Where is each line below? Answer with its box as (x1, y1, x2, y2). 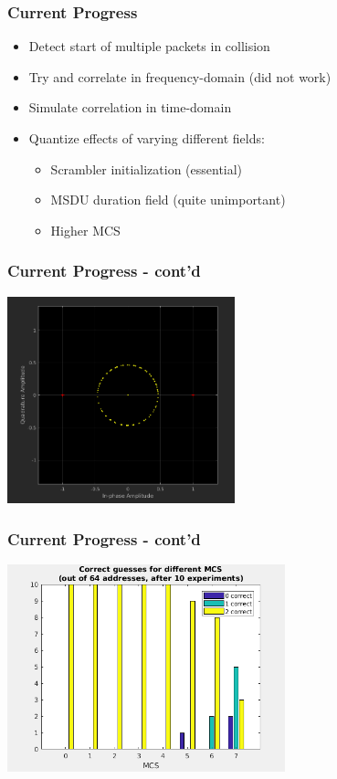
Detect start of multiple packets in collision (28, 37, 270, 56)
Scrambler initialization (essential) (50, 159, 243, 178)
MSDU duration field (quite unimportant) (50, 190, 286, 209)
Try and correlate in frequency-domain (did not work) (28, 67, 332, 86)
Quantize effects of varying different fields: (28, 129, 265, 147)
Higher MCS (50, 220, 121, 239)
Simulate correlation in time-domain (28, 98, 232, 117)
